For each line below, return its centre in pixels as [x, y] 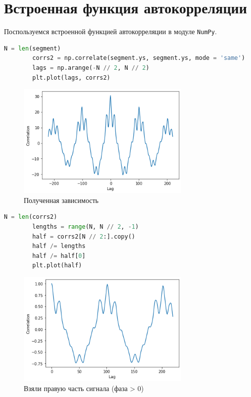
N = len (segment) [32, 48]
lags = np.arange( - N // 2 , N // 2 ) [91, 68]
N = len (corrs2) [31, 217]
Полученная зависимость [61, 200]
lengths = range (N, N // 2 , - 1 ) [86, 226]
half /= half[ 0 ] [59, 256]
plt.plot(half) [57, 266]
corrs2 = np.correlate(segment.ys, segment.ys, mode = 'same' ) [139, 58]
